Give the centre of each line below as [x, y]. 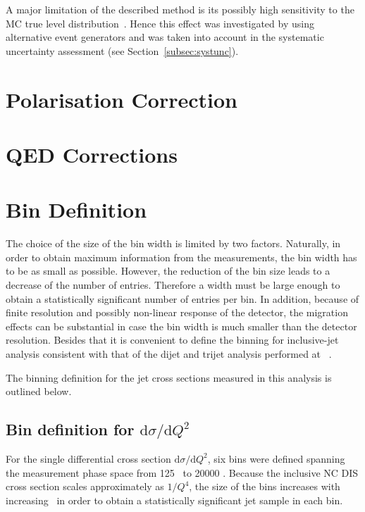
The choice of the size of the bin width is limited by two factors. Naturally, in [173, 243]
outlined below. [39, 391]
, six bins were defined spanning [276, 458]
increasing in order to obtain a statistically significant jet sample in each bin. [174, 500]
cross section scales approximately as [85, 486]
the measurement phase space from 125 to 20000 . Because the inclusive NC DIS [182, 472]
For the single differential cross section [88, 458]
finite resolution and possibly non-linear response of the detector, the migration [177, 312]
